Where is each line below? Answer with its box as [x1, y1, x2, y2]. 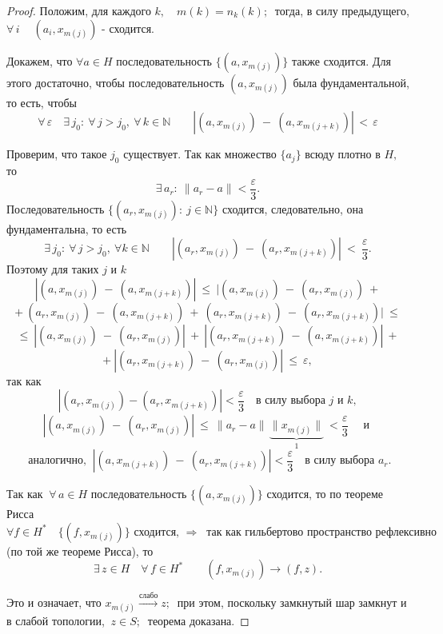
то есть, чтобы [6, 94, 77, 110]
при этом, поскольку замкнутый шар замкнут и [177, 594, 407, 611]
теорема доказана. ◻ [147, 612, 249, 629]
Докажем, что [6, 52, 73, 69]
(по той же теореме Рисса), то [6, 542, 154, 559]
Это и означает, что [6, 594, 102, 611]
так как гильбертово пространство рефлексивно [206, 526, 437, 538]
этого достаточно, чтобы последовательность [6, 74, 225, 90]
